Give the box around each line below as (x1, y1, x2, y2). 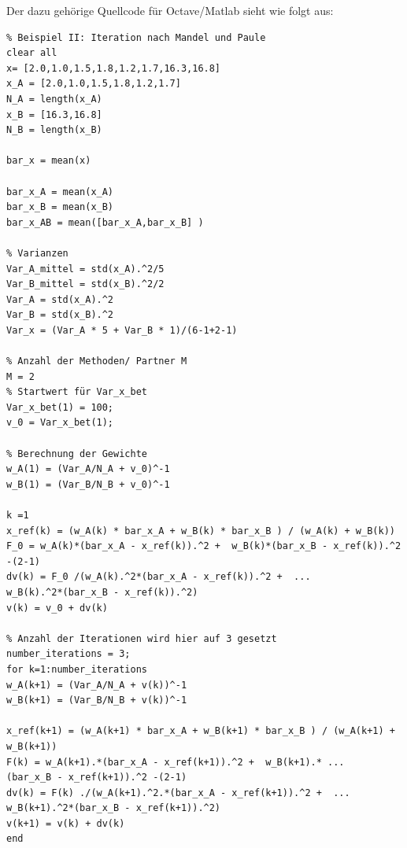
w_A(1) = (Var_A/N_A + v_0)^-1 (6, 463, 170, 475)
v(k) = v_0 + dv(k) (6, 602, 108, 614)
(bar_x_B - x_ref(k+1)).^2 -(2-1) (6, 772, 187, 783)
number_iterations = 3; (6, 648, 131, 660)
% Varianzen (6, 247, 68, 259)
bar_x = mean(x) (6, 155, 91, 167)
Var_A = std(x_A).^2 (6, 293, 114, 305)
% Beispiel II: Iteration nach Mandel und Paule (6, 31, 266, 43)
